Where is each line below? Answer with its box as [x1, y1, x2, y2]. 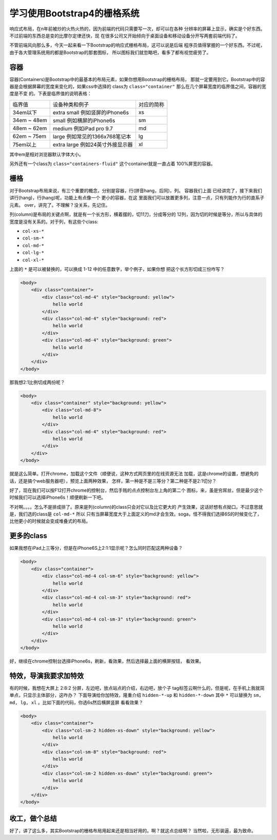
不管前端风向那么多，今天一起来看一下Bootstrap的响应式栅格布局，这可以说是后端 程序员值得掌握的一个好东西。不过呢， [9, 42, 265, 48]
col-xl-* [22, 257, 45, 263]
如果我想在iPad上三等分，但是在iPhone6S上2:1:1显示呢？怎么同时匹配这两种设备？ [9, 545, 183, 551]
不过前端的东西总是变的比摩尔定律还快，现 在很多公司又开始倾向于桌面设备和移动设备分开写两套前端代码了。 [9, 32, 240, 38]
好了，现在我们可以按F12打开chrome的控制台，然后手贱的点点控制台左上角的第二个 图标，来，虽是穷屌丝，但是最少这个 [9, 487, 264, 493]
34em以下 [12, 109, 37, 116]
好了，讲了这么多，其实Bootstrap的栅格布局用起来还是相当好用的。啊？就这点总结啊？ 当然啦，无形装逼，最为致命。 [9, 827, 256, 833]
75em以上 [12, 141, 37, 148]
